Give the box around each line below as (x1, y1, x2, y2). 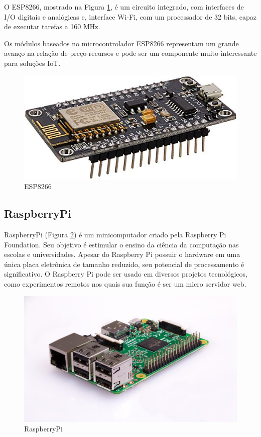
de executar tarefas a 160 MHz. (4, 21, 100, 32)
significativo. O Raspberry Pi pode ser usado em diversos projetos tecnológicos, (4, 269, 247, 279)
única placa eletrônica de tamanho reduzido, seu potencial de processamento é (4, 258, 244, 269)
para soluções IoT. (4, 57, 61, 68)
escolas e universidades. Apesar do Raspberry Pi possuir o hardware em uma (4, 249, 240, 259)
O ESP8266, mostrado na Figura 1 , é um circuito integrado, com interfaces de (4, 2, 244, 12)
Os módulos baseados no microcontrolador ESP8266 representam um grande (4, 38, 239, 48)
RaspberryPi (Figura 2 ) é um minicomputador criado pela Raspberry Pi (4, 229, 226, 240)
